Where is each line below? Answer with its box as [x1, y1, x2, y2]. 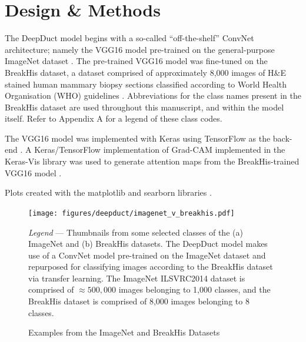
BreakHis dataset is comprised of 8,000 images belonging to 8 [28, 295, 250, 307]
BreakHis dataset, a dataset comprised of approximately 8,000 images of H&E [5, 66, 287, 78]
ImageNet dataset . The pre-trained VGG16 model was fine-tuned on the [5, 55, 268, 67]
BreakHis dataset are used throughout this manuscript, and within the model [5, 100, 284, 113]
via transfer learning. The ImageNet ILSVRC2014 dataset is [28, 271, 245, 284]
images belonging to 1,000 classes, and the [118, 283, 271, 296]
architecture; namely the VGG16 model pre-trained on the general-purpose [5, 43, 275, 55]
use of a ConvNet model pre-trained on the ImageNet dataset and [28, 249, 266, 261]
